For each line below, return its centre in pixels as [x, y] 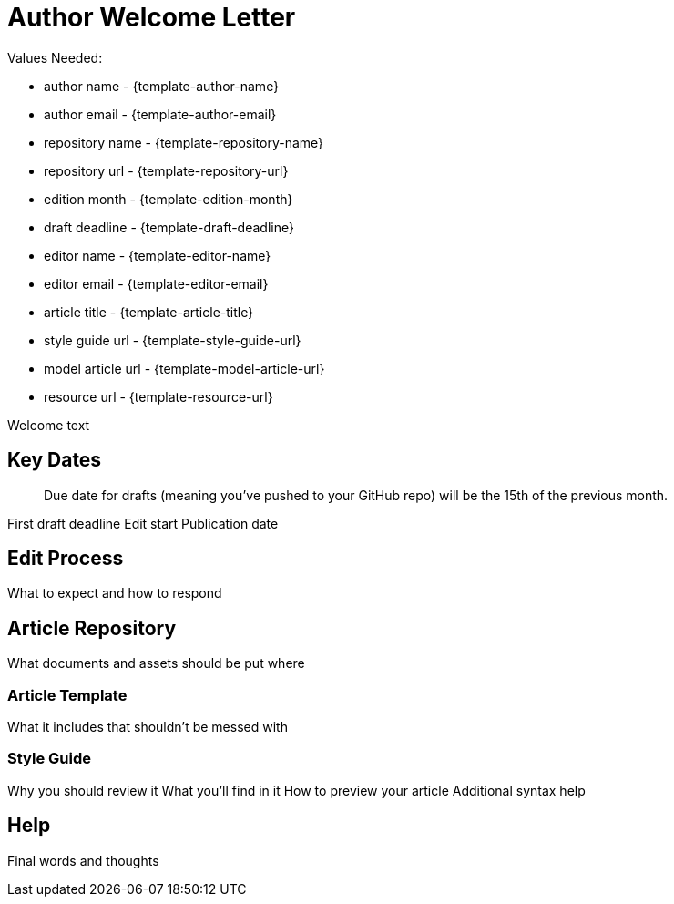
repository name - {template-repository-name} [184, 142]
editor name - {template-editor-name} [158, 255]
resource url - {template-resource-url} [158, 396]
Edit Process [66, 559]
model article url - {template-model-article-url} [184, 368]
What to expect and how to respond [115, 593]
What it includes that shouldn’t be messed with [148, 727]
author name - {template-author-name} [162, 86]
